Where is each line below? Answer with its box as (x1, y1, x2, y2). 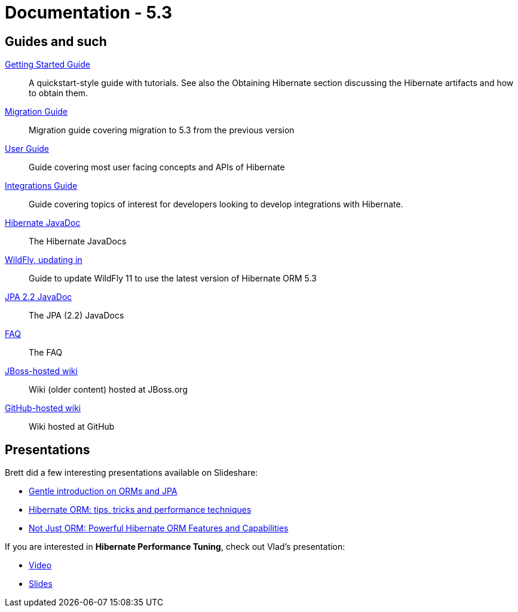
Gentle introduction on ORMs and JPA (29, 486, 177, 497)
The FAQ (29, 347, 63, 358)
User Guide (5, 143, 50, 154)
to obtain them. (29, 88, 88, 99)
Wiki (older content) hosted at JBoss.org (29, 384, 188, 395)
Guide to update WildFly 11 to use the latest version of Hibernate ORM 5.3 (29, 273, 317, 284)
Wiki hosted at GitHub (29, 421, 115, 432)
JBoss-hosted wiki (5, 366, 78, 377)
